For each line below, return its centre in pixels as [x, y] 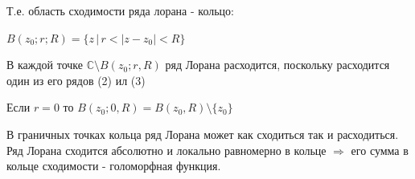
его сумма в [380, 150]
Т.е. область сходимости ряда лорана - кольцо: [120, 10]
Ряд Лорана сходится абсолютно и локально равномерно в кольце [166, 150]
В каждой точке [45, 65]
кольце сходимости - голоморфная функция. [114, 166]
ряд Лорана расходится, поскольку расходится [277, 65]
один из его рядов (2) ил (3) [76, 80]
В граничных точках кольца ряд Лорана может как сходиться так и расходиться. [203, 134]
